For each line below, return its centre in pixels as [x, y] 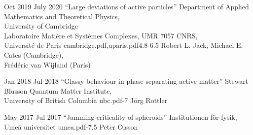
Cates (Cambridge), [34, 54]
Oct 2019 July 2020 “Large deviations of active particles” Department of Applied [126, 6]
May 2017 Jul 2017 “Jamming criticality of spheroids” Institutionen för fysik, [121, 117]
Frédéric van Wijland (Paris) [47, 64]
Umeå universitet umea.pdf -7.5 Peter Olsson [71, 126]
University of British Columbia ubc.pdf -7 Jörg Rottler [86, 100]
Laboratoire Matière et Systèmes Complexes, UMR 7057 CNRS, [101, 35]
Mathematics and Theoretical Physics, [62, 16]
